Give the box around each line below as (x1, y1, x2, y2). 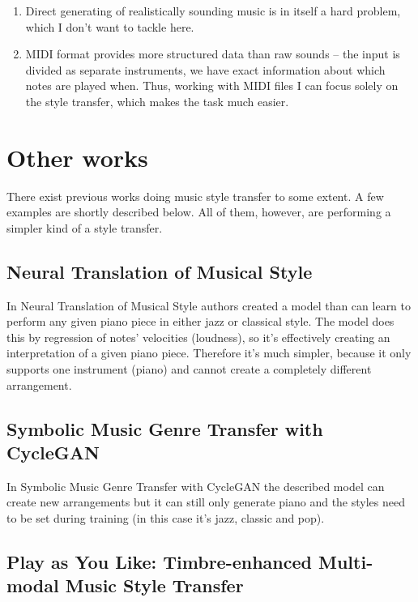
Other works (6, 140, 148, 173)
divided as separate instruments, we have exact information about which (25, 61, 386, 78)
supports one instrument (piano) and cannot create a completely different (6, 361, 372, 378)
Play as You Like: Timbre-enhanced (6, 549, 312, 574)
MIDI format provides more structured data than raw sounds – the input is (25, 45, 400, 62)
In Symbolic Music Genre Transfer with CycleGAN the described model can (6, 477, 385, 494)
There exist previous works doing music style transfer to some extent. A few (6, 187, 384, 204)
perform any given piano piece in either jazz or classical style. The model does (6, 313, 395, 330)
